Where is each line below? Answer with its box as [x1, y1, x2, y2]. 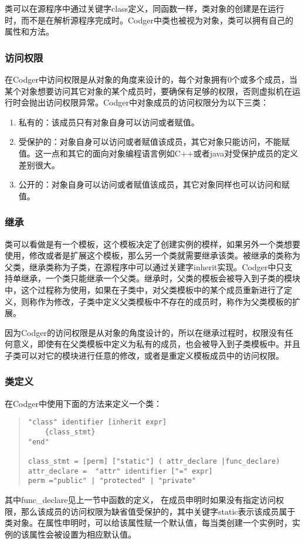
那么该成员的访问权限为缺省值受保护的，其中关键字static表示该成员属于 [21, 505, 296, 517]
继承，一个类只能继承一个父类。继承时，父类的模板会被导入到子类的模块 [21, 272, 300, 284]
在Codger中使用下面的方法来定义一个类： [5, 397, 162, 409]
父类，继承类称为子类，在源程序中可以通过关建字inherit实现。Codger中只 [5, 260, 284, 273]
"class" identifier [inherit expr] [28, 418, 167, 427]
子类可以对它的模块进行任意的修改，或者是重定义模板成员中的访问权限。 [5, 349, 284, 361]
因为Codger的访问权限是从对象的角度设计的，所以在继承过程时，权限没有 [5, 326, 285, 338]
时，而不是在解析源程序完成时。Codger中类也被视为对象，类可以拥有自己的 [5, 13, 293, 26]
